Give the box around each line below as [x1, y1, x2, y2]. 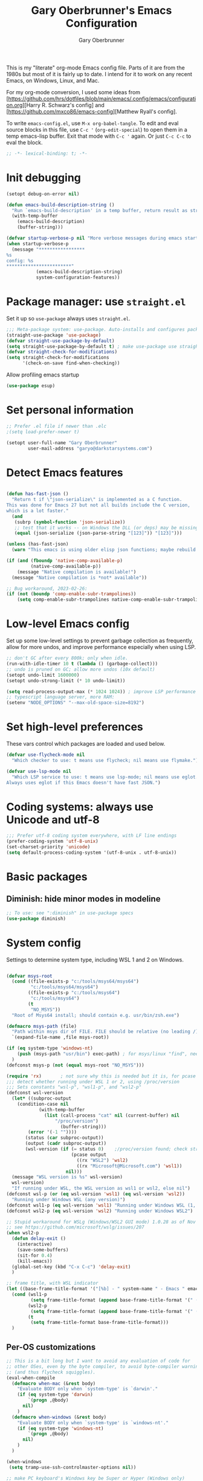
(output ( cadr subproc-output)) [25, 1140, 107, 1147]
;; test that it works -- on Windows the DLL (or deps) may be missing [14, 524, 199, 531]
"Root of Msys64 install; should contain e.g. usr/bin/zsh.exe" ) [11, 1012, 180, 1018]
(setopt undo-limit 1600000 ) [6, 672, 80, 678]
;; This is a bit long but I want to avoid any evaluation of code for [6, 1358, 190, 1364]
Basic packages [6, 870, 88, 884]
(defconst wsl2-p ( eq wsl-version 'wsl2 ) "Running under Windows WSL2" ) [6, 1208, 193, 1214]
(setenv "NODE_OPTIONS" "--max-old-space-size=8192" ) [6, 700, 145, 706]
